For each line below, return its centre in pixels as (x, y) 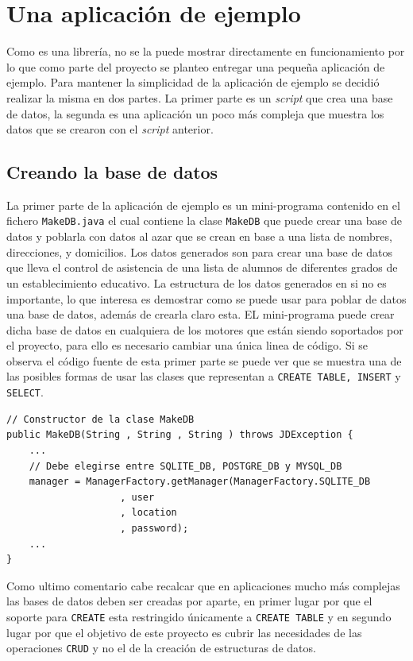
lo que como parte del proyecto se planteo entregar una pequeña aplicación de (196, 66)
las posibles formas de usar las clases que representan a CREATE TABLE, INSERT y (204, 376)
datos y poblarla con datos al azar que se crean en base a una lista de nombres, (199, 236)
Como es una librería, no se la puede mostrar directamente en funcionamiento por (206, 51)
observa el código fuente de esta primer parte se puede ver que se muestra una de (204, 360)
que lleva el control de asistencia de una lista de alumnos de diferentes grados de (202, 267)
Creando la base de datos (112, 172)
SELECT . (25, 392)
